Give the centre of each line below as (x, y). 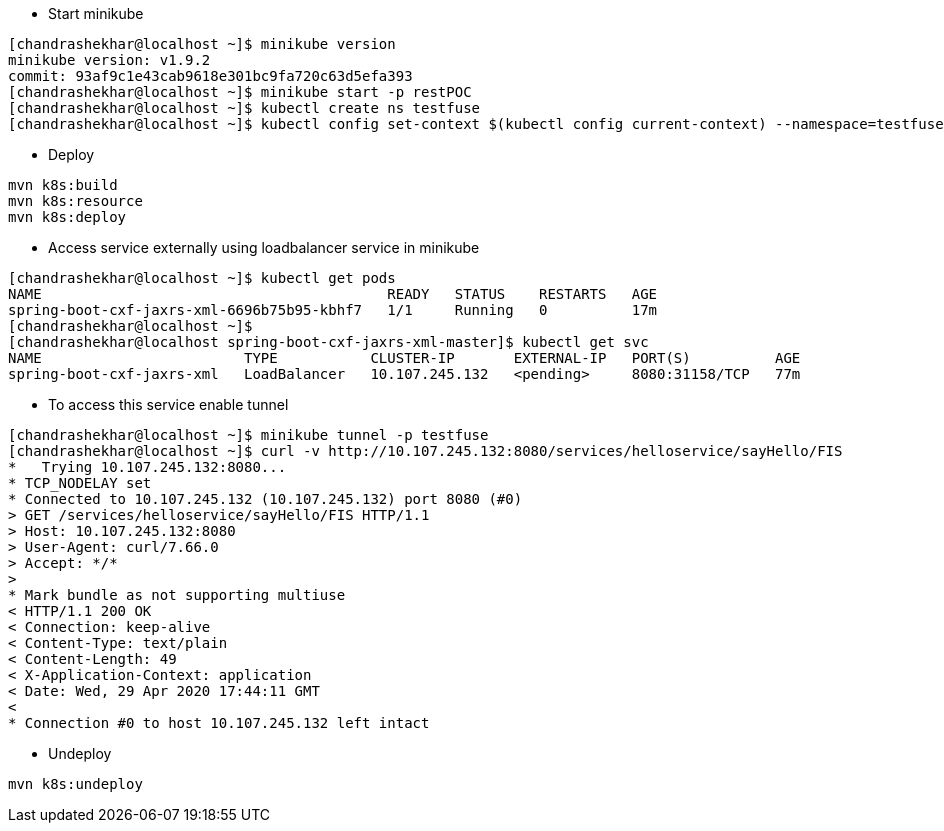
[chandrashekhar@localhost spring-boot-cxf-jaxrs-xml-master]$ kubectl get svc (328, 342)
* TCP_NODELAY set (80, 483)
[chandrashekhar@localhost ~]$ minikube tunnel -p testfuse (248, 435)
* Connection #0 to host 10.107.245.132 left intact (219, 723)
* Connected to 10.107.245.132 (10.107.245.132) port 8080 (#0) (265, 499)
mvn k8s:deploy (67, 217)
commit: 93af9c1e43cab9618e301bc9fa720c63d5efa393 (210, 76)
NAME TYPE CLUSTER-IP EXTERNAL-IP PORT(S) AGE (404, 358)
